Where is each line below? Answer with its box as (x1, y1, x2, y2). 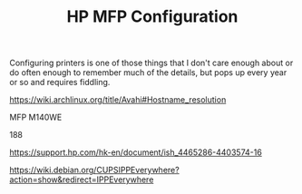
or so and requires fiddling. (9, 77, 111, 88)
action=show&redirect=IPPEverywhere (9, 174, 154, 185)
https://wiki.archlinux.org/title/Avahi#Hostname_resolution (9, 94, 227, 105)
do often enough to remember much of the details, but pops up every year (9, 67, 287, 78)
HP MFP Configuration (66, 6, 239, 27)
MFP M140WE (9, 112, 63, 123)
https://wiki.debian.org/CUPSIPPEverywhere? (9, 165, 180, 176)
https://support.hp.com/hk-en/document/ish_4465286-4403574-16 (9, 147, 263, 158)
